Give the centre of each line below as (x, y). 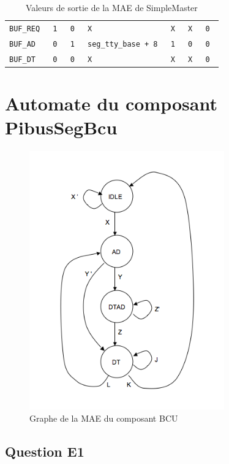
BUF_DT (22, 59)
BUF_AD (22, 44)
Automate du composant (111, 103)
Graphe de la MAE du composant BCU (104, 418)
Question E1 (45, 451)
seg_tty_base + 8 (122, 44)
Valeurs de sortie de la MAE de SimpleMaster (111, 7)
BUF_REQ (25, 29)
